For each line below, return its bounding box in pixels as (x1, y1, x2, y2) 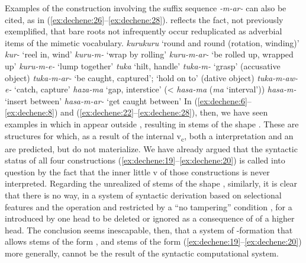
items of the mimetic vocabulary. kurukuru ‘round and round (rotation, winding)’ (5, 36, 299, 49)
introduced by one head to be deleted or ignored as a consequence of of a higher (5, 212, 295, 224)
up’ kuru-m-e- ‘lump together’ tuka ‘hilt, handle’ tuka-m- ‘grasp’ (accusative (5, 59, 281, 72)
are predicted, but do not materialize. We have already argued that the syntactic (5, 142, 298, 155)
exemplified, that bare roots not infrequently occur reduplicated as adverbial (5, 25, 282, 37)
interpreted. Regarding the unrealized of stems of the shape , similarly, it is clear (5, 177, 297, 190)
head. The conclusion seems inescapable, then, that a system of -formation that (5, 223, 293, 236)
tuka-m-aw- (257, 71, 298, 84)
